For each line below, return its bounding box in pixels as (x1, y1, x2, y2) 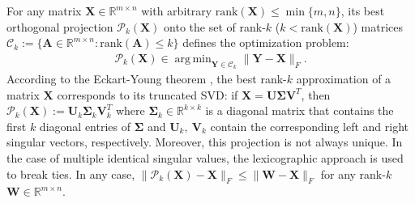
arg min (174, 53, 212, 65)
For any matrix (6, 2, 82, 19)
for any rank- (320, 165, 386, 182)
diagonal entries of (39, 117, 130, 134)
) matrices (353, 18, 404, 35)
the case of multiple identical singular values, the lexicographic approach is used (6, 149, 404, 166)
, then (301, 86, 331, 103)
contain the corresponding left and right (210, 117, 409, 134)
